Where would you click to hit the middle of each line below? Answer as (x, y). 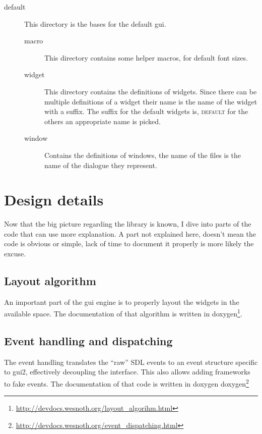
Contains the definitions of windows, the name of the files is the (143, 155)
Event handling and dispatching (88, 341)
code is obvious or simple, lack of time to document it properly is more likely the (129, 243)
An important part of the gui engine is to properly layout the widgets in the (122, 302)
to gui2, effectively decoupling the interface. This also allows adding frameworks (127, 372)
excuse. (15, 254)
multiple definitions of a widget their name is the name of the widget (151, 101)
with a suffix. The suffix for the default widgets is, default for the (146, 111)
